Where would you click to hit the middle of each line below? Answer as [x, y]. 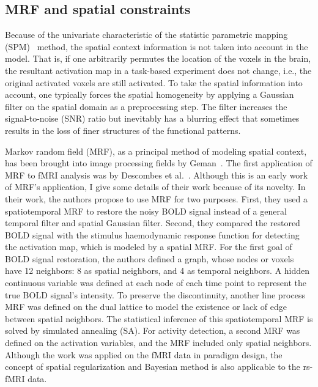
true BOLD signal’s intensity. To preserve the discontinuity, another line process [155, 294]
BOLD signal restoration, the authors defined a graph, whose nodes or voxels [150, 258]
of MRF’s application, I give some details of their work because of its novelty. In [155, 187]
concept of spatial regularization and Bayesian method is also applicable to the [153, 367]
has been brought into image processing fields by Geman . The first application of [159, 163]
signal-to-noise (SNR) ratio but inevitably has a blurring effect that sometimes [152, 118]
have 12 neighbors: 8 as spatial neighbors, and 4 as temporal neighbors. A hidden [157, 271]
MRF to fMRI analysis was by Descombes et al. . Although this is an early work [157, 175]
